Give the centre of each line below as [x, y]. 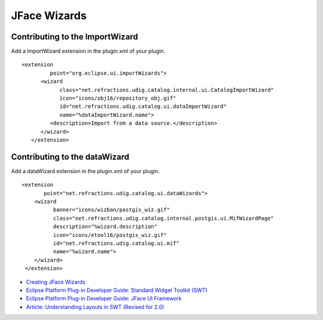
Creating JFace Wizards [56, 282]
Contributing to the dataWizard [70, 157]
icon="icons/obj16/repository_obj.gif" [118, 98]
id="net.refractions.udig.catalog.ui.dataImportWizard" [143, 107]
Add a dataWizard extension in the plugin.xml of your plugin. [85, 171]
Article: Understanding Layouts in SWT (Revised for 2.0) [95, 307]
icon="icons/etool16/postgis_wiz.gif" [110, 235]
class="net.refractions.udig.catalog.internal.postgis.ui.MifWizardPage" [164, 218]
